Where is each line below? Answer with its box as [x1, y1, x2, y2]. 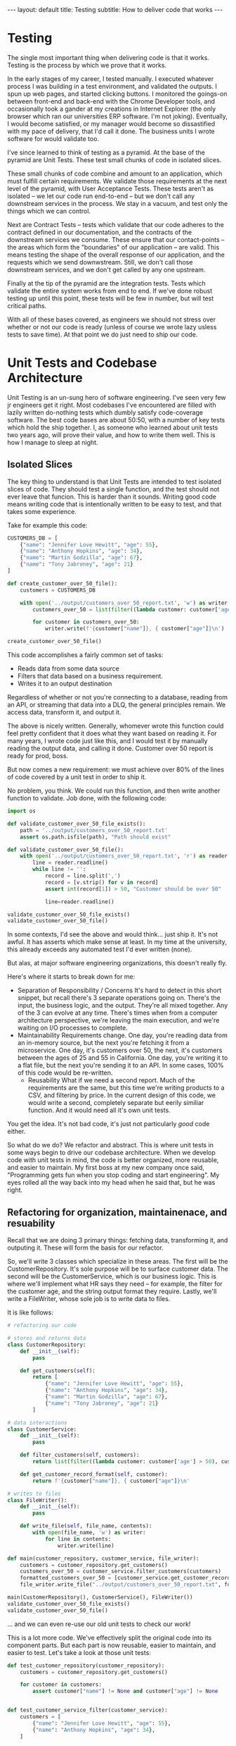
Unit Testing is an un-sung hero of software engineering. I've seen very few [7, 393, 226, 401]
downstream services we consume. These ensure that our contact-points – [7, 235, 225, 244]
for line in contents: [44, 1535, 112, 1542]
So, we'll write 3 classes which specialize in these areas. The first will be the [7, 1257, 228, 1266]
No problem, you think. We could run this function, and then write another [7, 786, 221, 795]
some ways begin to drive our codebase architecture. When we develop [7, 1148, 216, 1157]
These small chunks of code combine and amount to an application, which [7, 169, 223, 178]
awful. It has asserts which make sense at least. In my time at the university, [7, 938, 227, 946]
